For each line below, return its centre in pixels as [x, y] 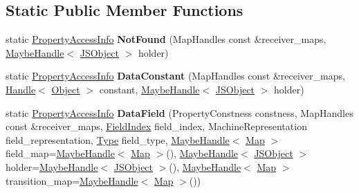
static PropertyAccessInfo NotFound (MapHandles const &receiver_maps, [166, 39]
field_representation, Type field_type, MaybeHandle [118, 139]
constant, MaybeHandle [149, 89]
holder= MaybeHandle [52, 166]
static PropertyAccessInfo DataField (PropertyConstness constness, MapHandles [179, 112]
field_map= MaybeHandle [60, 153]
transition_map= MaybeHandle [72, 180]
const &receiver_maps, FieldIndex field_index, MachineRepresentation [156, 126]
